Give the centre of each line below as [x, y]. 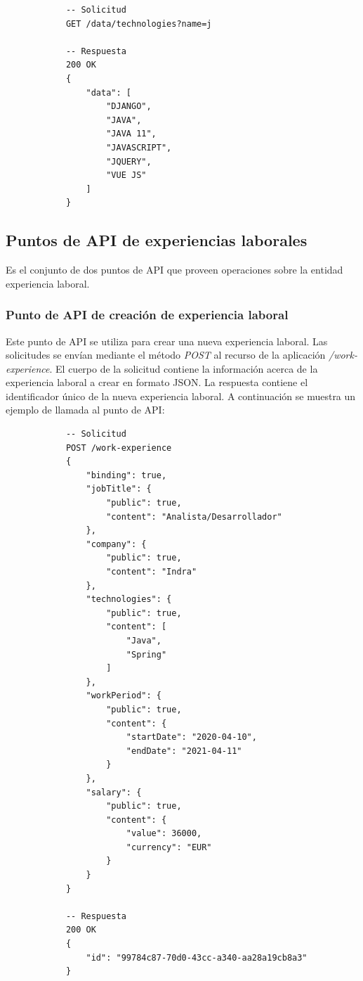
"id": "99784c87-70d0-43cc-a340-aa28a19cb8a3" [197, 957]
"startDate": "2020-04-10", [191, 737]
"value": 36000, [164, 834]
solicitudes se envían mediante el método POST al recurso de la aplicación [166, 355]
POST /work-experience [119, 448]
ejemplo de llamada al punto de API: [85, 410]
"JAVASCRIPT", [139, 147]
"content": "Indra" [152, 572]
